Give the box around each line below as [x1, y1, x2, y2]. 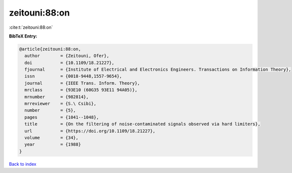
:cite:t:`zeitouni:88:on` [9, 24, 53, 30]
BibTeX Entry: [9, 33, 37, 39]
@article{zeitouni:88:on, [19, 46, 81, 52]
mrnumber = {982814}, [24, 94, 89, 99]
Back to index [9, 161, 36, 167]
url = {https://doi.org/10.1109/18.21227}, [24, 128, 156, 134]
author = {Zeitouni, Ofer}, [24, 53, 109, 58]
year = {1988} [24, 142, 81, 147]
